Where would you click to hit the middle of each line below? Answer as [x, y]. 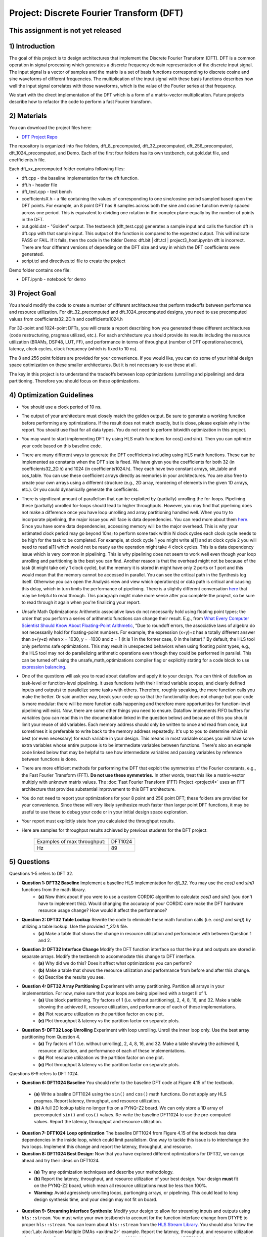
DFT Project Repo [40, 137]
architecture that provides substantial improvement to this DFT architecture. [99, 789]
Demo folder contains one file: [40, 270]
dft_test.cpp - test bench [47, 192]
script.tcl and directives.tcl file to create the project [73, 261]
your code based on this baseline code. [62, 446]
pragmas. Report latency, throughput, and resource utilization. [97, 1101]
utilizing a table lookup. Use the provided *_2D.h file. [75, 927]
